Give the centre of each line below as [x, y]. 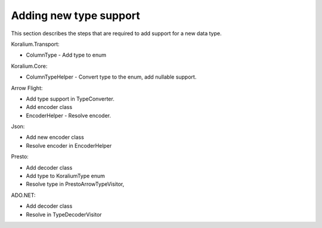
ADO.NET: [23, 195]
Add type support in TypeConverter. [70, 99]
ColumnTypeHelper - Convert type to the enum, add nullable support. [111, 77]
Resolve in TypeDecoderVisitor [64, 214]
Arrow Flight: [27, 88]
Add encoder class [49, 107]
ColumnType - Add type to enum [66, 55]
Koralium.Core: [29, 66]
